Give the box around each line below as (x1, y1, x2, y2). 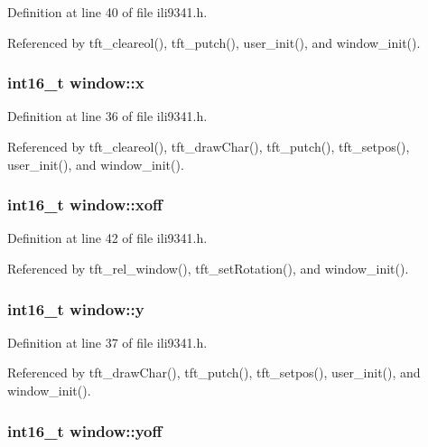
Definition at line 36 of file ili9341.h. (7, 107, 208, 126)
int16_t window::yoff (7, 419, 163, 442)
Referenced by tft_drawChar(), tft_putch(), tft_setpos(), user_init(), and (7, 363, 421, 382)
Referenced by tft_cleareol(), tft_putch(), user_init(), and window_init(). (7, 33, 421, 51)
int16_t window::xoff (7, 193, 163, 216)
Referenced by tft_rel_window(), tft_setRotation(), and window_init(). (7, 259, 409, 277)
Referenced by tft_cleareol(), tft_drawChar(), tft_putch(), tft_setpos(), (7, 137, 410, 155)
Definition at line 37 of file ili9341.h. (7, 332, 208, 351)
